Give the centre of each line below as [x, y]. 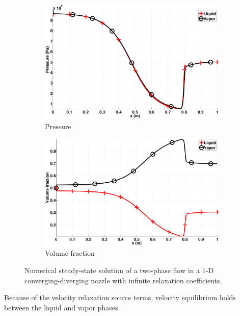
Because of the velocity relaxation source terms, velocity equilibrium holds [120, 297]
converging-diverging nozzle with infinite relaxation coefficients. [123, 280]
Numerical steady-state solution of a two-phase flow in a [112, 270]
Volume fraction [70, 253]
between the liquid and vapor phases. [62, 307]
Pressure [58, 126]
